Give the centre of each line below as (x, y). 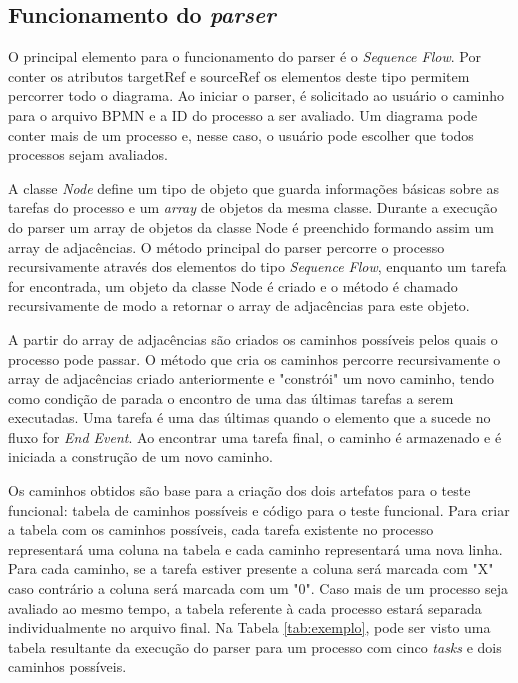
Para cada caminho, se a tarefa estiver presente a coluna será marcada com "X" (251, 568)
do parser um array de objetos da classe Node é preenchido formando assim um (251, 226)
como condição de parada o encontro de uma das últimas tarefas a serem (231, 397)
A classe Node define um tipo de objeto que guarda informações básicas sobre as (254, 187)
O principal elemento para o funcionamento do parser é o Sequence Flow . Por (244, 56)
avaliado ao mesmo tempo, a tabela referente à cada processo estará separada (245, 607)
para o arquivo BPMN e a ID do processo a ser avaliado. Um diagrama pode (243, 114)
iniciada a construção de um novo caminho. (140, 456)
